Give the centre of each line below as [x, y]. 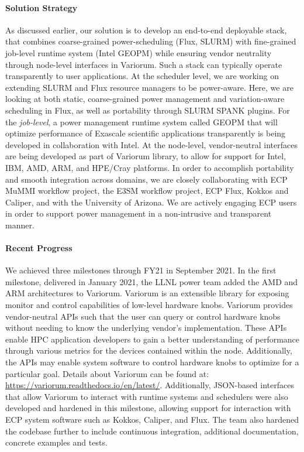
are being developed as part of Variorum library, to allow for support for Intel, [146, 156]
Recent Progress [39, 248]
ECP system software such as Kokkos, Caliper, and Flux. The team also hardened [152, 419]
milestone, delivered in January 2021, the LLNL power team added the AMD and [152, 281]
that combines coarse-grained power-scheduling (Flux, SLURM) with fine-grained [151, 41]
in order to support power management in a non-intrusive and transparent [139, 213]
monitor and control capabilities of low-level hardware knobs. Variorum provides [149, 305]
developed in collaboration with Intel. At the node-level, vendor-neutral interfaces [151, 144]
